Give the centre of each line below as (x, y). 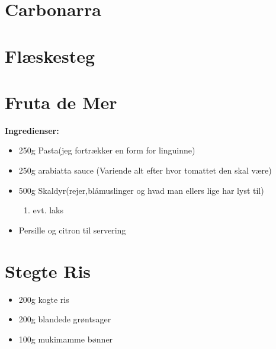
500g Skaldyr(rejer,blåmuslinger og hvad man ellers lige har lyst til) (141, 190)
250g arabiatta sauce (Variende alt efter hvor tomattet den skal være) (145, 170)
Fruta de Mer (61, 102)
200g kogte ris (44, 299)
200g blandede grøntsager (65, 319)
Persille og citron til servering (72, 230)
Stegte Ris (48, 270)
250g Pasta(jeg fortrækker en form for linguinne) (107, 150)
